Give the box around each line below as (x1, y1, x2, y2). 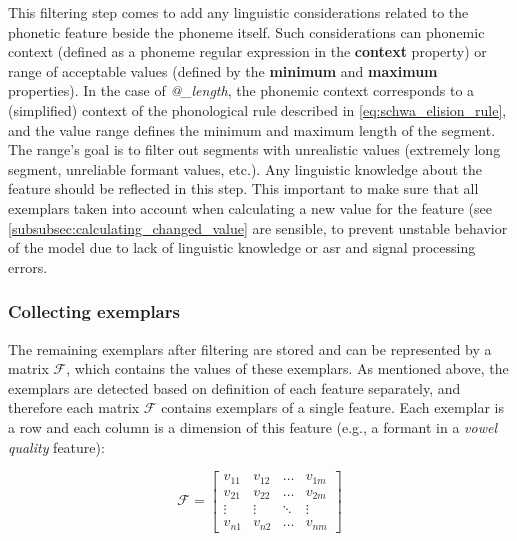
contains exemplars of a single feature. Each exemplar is (161, 397, 504, 418)
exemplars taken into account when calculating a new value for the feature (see (8, 197, 493, 218)
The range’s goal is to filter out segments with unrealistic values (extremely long (8, 139, 501, 160)
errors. (8, 256, 48, 277)
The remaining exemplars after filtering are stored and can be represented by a (8, 338, 492, 359)
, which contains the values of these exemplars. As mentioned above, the (66, 358, 509, 379)
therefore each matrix (8, 397, 140, 418)
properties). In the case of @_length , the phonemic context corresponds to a (8, 80, 475, 101)
